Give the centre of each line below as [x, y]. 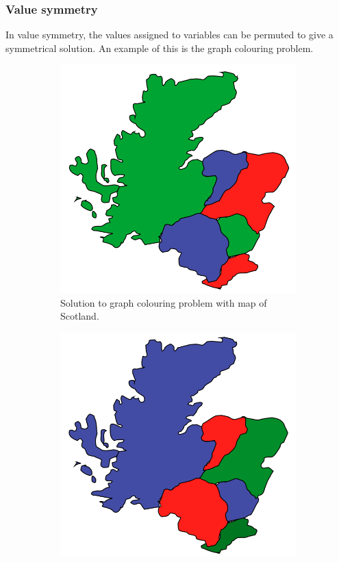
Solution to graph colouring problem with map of [164, 302]
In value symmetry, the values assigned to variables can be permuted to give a [169, 35]
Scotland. [80, 316]
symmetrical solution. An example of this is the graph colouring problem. [160, 48]
